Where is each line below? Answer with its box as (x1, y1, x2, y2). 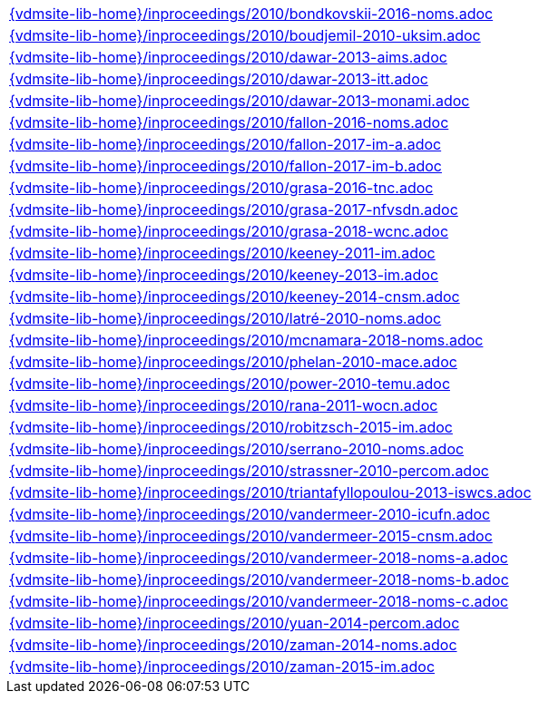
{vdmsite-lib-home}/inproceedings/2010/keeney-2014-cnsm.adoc (9, 287, 460, 306)
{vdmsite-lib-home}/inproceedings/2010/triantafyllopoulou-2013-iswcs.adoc (9, 483, 532, 501)
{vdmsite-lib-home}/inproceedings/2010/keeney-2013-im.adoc (9, 266, 439, 284)
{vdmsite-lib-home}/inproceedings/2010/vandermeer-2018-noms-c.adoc (9, 592, 509, 610)
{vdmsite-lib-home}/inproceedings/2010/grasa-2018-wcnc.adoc (9, 222, 449, 240)
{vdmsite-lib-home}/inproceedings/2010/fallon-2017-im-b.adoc (9, 157, 442, 175)
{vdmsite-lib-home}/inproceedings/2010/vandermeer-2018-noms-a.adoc (9, 549, 508, 567)
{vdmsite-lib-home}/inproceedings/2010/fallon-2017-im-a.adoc (9, 135, 442, 153)
